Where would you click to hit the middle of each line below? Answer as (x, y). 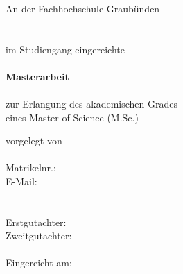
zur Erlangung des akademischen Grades (91, 103)
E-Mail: (21, 181)
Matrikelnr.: (31, 168)
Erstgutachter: (36, 222)
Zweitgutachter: (39, 236)
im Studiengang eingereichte (65, 49)
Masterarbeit (37, 76)
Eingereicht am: (39, 263)
